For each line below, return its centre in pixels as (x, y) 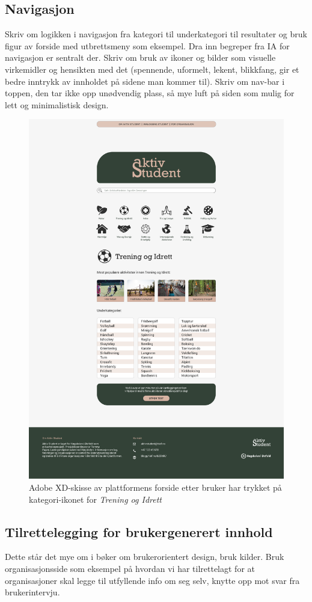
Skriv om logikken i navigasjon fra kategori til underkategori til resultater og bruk (156, 34)
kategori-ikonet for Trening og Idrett (95, 499)
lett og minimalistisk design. (57, 104)
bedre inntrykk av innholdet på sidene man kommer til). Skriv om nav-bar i (145, 81)
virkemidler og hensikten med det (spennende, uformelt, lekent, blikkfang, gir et (152, 69)
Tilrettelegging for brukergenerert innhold (139, 531)
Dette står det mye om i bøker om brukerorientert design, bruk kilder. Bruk (145, 557)
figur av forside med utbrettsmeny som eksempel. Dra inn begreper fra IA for (147, 45)
